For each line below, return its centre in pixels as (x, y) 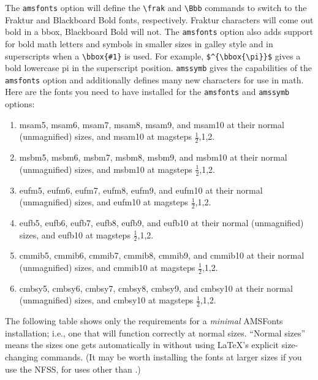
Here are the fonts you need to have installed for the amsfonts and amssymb (147, 92)
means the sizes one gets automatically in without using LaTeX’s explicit (142, 345)
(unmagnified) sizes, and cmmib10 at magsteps (107, 267)
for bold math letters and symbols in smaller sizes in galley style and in (139, 43)
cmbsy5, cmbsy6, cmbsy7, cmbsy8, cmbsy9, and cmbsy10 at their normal (156, 288)
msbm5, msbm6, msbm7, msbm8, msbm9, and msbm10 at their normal (153, 157)
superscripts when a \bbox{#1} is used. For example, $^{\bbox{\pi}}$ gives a (153, 55)
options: (20, 104)
